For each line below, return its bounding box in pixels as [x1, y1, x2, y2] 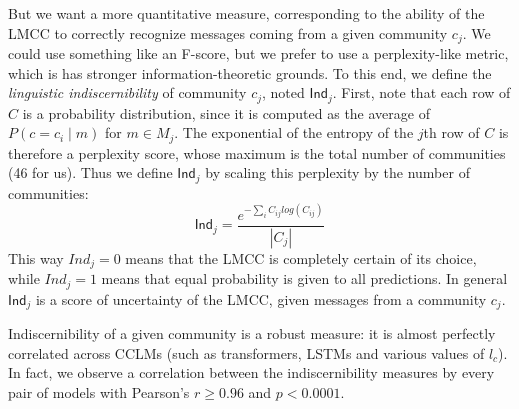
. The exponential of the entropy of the [174, 122, 414, 143]
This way [8, 247, 64, 268]
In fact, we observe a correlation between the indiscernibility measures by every [8, 362, 495, 383]
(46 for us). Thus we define [8, 162, 173, 183]
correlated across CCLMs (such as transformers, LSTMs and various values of [8, 342, 485, 363]
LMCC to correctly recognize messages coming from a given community [8, 22, 448, 43]
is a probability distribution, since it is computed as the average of [22, 102, 430, 123]
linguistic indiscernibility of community [8, 82, 247, 103]
